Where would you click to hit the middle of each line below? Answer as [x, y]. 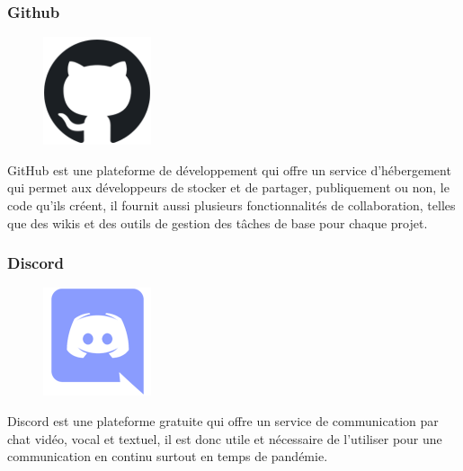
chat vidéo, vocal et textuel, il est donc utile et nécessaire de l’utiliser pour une [225, 438]
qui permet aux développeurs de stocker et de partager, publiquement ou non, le [228, 187]
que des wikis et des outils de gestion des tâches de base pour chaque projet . [218, 222]
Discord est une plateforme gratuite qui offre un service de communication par [223, 421]
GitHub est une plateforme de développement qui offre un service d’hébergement [229, 169]
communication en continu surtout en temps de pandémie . [168, 456]
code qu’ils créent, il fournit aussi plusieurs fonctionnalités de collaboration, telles [231, 205]
